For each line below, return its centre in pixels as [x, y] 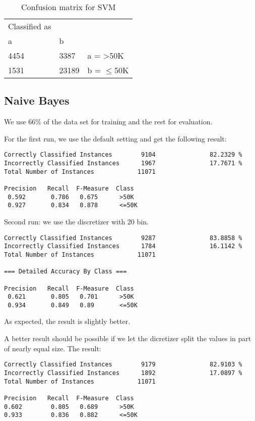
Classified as [30, 26]
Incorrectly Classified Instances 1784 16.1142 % [123, 246]
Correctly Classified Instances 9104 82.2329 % [123, 155]
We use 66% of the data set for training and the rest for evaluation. [108, 122]
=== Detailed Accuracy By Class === [66, 272]
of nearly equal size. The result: [53, 348]
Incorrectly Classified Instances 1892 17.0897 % [123, 373]
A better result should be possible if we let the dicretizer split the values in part [128, 338]
